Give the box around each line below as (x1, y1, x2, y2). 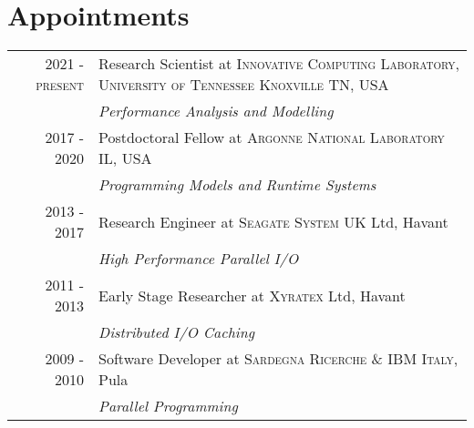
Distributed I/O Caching (98, 321, 255, 343)
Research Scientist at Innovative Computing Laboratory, (98, 53, 459, 75)
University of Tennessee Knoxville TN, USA (98, 74, 389, 96)
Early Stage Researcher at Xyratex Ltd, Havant (98, 284, 406, 306)
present (36, 74, 85, 96)
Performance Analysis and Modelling (98, 100, 334, 122)
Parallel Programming (98, 395, 238, 417)
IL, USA (98, 148, 152, 169)
